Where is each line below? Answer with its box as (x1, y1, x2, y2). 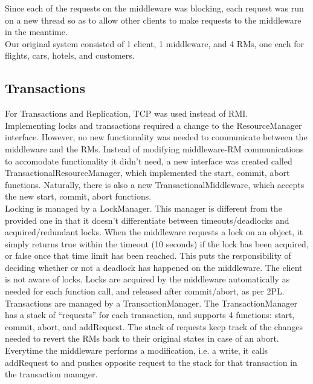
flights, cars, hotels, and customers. (5, 49, 135, 62)
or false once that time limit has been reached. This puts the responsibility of (5, 249, 291, 262)
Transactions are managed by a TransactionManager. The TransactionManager (5, 296, 297, 309)
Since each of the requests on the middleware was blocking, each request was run (5, 2, 304, 14)
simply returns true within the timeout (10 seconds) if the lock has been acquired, (5, 237, 309, 250)
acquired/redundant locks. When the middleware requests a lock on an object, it (5, 226, 303, 238)
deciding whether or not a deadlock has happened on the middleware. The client (5, 261, 303, 273)
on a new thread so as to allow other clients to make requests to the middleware (5, 13, 302, 26)
